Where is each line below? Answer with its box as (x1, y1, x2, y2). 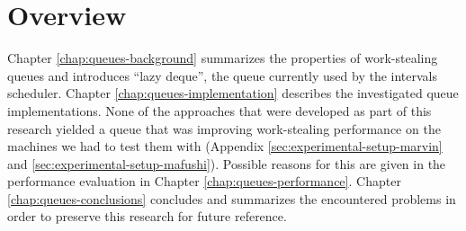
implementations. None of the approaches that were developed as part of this (7, 101, 432, 120)
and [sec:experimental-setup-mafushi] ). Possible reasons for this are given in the (7, 154, 446, 173)
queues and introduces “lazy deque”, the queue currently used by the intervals (7, 66, 438, 84)
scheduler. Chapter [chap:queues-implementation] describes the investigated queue (7, 84, 459, 102)
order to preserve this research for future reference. (7, 207, 287, 226)
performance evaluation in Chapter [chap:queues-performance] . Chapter (7, 172, 401, 191)
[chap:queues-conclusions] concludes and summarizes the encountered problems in (7, 189, 456, 208)
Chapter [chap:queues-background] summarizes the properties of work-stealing (7, 49, 438, 67)
